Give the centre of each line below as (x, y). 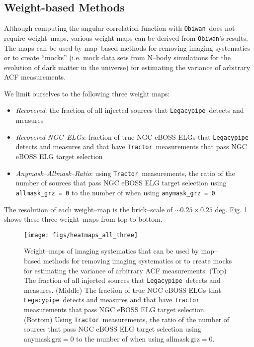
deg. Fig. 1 (231, 209)
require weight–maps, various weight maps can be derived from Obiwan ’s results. (126, 38)
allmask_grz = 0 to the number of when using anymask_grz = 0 (115, 192)
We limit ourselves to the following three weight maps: (87, 93)
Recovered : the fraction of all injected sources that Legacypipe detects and (130, 110)
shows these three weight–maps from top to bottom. (83, 219)
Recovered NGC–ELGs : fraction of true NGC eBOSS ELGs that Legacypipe (132, 136)
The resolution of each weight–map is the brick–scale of (88, 209)
